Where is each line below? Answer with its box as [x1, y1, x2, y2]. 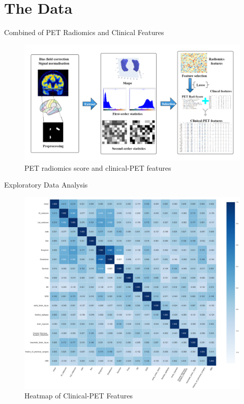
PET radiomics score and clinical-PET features [24, 162, 171, 173]
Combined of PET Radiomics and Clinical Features [4, 27, 164, 38]
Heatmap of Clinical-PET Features [24, 390, 133, 401]
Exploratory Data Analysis [4, 179, 88, 190]
